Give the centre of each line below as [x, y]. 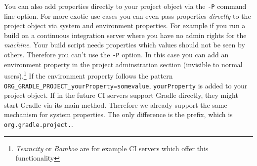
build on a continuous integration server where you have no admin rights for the [125, 35]
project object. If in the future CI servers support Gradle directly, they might [121, 95]
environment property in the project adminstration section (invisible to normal [123, 64]
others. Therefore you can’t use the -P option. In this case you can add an [116, 55]
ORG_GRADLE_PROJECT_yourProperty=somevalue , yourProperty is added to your [126, 85]
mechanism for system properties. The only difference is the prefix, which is [118, 114]
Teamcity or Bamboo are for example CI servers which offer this [112, 148]
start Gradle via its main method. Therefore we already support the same [116, 104]
